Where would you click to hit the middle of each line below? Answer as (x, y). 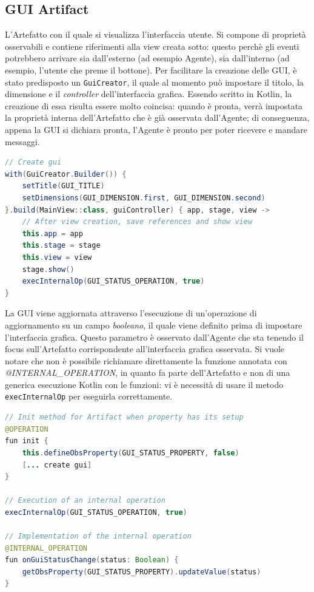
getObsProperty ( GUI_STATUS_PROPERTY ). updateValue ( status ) (142, 572)
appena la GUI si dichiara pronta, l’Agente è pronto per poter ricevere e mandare (156, 130)
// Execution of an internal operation (85, 501)
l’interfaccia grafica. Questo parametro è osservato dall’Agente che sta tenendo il (154, 337)
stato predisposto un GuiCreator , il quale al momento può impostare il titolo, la (154, 82)
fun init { (27, 441)
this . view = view (57, 257)
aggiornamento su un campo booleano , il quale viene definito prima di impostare (154, 325)
